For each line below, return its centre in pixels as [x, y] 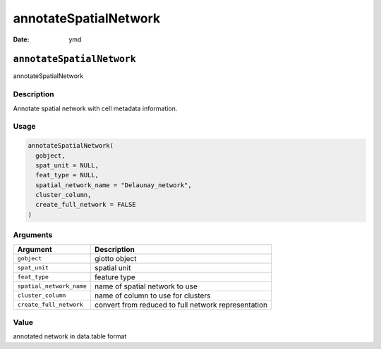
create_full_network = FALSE [86, 205]
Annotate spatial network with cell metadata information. [95, 108]
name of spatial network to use [146, 286]
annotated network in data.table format [70, 336]
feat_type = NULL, [67, 175]
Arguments [33, 235]
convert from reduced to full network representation [181, 305]
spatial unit [113, 267]
